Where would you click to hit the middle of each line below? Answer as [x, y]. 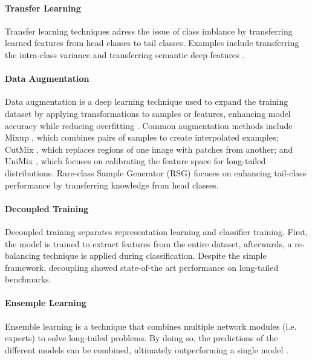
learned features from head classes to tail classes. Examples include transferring [152, 43]
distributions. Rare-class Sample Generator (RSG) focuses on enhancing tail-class [156, 172]
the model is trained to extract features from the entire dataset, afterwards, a [148, 243]
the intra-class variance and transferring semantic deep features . [125, 54]
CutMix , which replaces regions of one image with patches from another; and [149, 149]
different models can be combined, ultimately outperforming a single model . [147, 349]
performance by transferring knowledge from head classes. [112, 185]
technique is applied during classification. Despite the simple [155, 255]
